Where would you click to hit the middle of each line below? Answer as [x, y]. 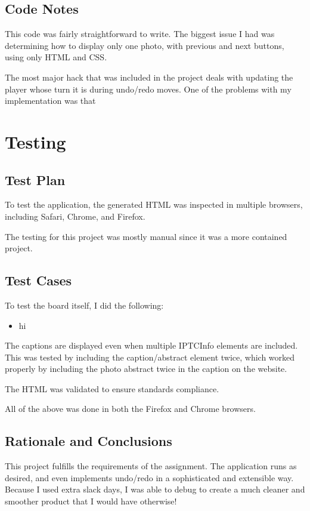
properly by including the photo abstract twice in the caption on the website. [146, 369]
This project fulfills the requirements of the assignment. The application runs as [151, 466]
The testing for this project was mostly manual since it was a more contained [146, 236]
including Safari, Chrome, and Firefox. [75, 216]
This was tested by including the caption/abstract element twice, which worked [150, 357]
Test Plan [35, 179]
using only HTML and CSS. [56, 57]
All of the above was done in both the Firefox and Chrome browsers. [130, 409]
